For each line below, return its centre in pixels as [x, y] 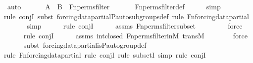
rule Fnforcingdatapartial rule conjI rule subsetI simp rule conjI [105, 54]
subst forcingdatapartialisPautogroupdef [85, 45]
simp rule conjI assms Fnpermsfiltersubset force [135, 26]
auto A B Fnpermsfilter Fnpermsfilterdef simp [114, 6]
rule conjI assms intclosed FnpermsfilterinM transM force [136, 35]
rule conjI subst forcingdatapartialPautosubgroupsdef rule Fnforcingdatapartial [127, 16]
